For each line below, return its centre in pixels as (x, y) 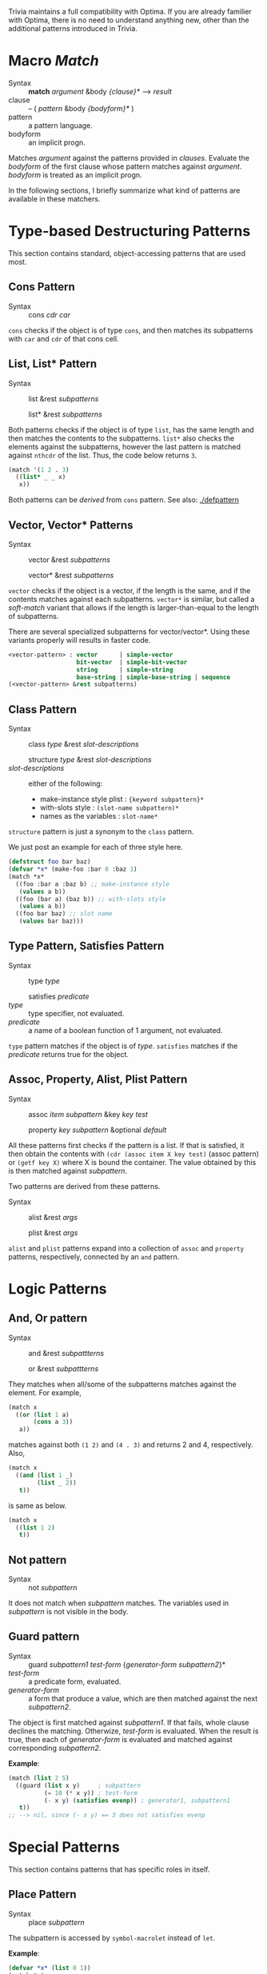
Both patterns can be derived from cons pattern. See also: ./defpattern (124, 500)
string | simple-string (125, 670)
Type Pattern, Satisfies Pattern (86, 946)
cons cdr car (49, 314)
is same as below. (38, 1505)
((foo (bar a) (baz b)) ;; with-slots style (91, 899)
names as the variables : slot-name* (99, 816)
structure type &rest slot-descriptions (90, 760)
